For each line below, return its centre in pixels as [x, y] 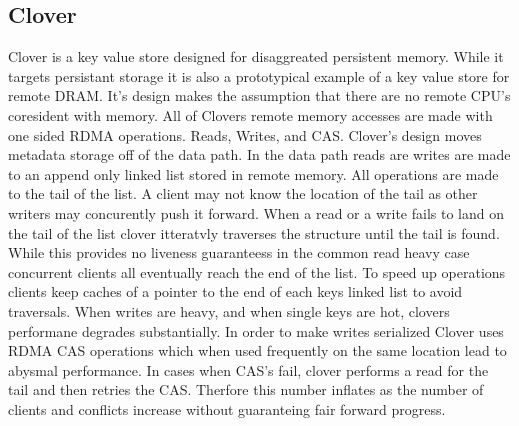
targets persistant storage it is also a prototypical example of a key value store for [259, 75]
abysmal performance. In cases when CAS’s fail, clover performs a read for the [248, 369]
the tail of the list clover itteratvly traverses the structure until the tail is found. [254, 232]
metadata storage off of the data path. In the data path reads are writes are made [259, 154]
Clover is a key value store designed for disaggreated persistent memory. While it [256, 56]
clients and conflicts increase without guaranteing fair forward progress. [227, 408]
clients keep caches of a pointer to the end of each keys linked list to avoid [235, 291]
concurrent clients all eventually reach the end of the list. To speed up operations [257, 271]
